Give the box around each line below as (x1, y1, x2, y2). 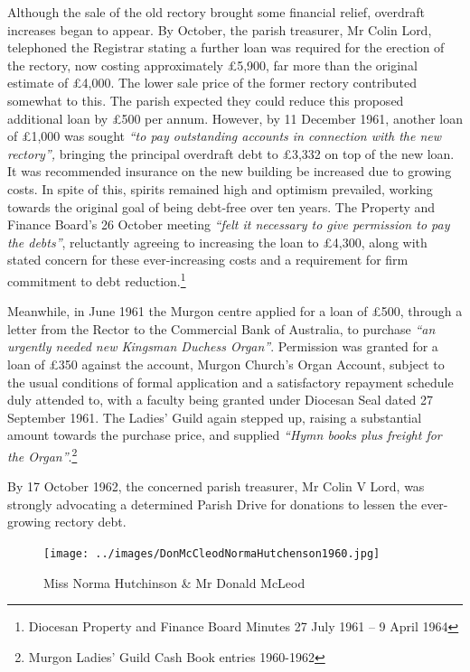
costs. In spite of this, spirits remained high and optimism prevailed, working (7, 179, 433, 198)
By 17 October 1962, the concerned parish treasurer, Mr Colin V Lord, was (7, 477, 425, 496)
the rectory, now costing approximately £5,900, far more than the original (7, 55, 418, 74)
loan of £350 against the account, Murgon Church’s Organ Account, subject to (7, 354, 445, 373)
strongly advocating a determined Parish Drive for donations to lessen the (7, 494, 418, 513)
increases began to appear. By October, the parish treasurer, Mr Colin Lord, (7, 20, 432, 39)
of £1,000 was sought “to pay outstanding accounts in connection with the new (7, 126, 442, 145)
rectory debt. (54, 512, 127, 531)
